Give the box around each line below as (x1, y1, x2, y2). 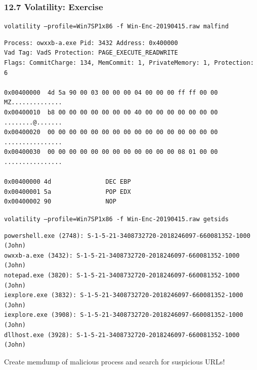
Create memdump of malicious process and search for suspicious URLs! (4, 356, 225, 366)
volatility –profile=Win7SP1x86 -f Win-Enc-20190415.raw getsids (4, 215, 229, 223)
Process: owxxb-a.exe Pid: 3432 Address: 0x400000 (4, 39, 178, 47)
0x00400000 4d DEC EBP (4, 178, 131, 186)
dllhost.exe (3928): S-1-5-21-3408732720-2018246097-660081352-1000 (4, 331, 240, 339)
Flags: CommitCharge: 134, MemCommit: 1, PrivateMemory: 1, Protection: (4, 59, 254, 67)
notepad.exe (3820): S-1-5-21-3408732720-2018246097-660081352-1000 (4, 272, 240, 279)
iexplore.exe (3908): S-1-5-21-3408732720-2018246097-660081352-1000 (4, 311, 243, 319)
